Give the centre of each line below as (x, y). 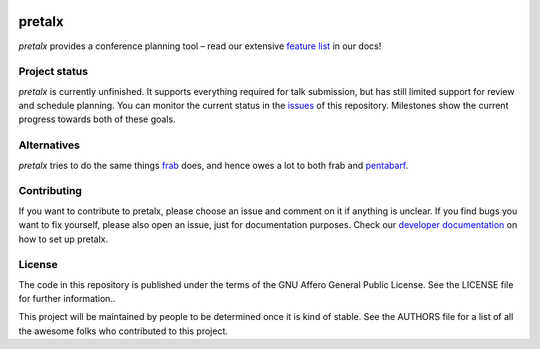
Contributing (50, 191)
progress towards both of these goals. (97, 119)
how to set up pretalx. (63, 239)
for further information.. (67, 299)
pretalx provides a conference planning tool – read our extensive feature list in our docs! (200, 46)
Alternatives (49, 145)
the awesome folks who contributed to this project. (123, 331)
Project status (53, 72)
